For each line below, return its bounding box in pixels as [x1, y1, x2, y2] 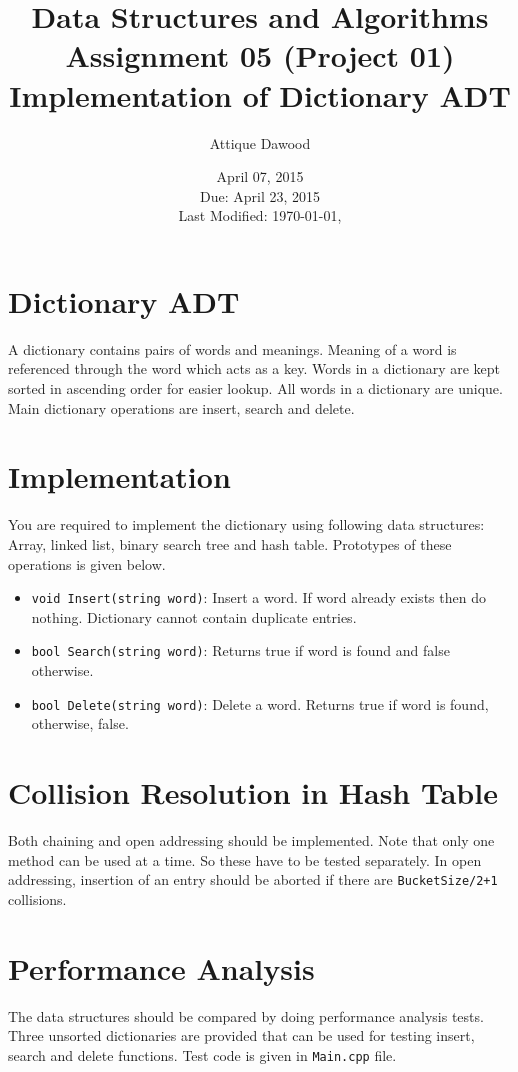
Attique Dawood [209, 132, 311, 153]
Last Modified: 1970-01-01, [178, 205, 342, 226]
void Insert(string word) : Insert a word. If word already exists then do [31, 587, 486, 608]
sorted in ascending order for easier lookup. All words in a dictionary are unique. [8, 378, 503, 398]
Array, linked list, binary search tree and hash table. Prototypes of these [8, 533, 452, 554]
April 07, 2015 [216, 166, 304, 187]
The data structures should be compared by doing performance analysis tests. [8, 1005, 484, 1026]
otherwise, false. [31, 713, 129, 734]
